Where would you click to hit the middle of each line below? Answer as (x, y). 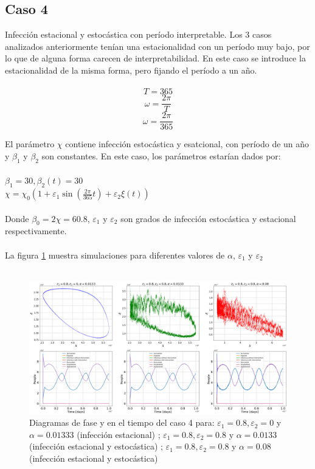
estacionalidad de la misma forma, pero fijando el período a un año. (131, 70)
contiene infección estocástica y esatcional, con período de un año (187, 144)
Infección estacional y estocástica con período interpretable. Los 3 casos (138, 34)
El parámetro (30, 144)
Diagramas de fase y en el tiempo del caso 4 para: (122, 422)
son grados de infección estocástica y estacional (208, 218)
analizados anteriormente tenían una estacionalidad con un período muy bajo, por (157, 46)
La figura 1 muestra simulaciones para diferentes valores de (115, 255)
